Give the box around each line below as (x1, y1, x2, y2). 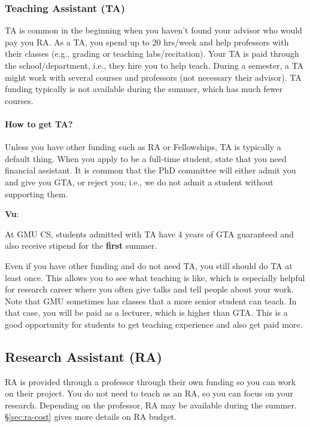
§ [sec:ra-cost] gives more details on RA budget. (5, 410, 177, 423)
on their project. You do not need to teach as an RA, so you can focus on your (5, 387, 293, 399)
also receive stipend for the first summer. (5, 239, 157, 252)
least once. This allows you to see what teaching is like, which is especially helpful (5, 271, 305, 283)
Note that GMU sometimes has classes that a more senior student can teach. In (5, 294, 297, 307)
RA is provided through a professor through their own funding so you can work (5, 375, 296, 388)
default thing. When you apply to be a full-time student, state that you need (5, 152, 287, 164)
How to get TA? (5, 117, 73, 130)
